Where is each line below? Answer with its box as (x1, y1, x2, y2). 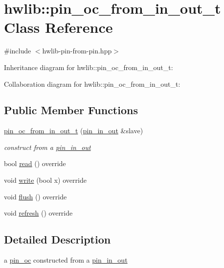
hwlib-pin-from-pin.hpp (42, 46, 112, 56)
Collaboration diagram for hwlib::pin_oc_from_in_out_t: (4, 78, 180, 89)
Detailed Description (4, 232, 111, 247)
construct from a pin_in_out (4, 142, 91, 152)
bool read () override (4, 158, 66, 169)
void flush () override (4, 191, 67, 201)
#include (4, 46, 31, 56)
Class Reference (4, 17, 113, 37)
